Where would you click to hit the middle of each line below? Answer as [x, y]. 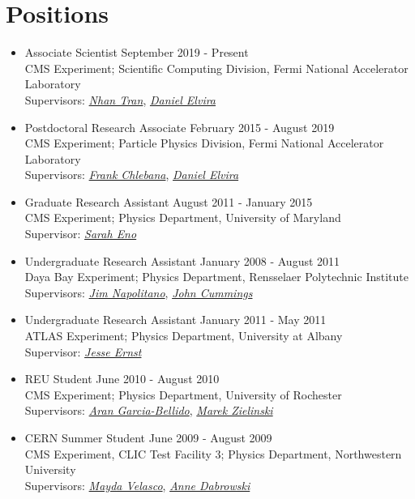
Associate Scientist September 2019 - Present [137, 52]
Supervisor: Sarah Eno [81, 234]
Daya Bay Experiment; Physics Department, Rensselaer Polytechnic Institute [216, 277]
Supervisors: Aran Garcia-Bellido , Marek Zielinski [149, 410]
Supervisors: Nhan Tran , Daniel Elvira [120, 99]
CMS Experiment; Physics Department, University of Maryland [183, 218]
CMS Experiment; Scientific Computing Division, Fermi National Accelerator [216, 68]
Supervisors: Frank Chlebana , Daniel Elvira [132, 175]
